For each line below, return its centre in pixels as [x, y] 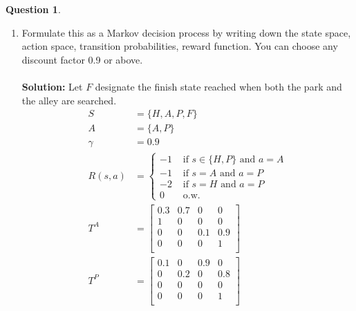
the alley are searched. [69, 100]
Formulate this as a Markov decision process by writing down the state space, [186, 32]
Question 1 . [33, 9]
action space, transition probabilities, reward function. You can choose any [180, 46]
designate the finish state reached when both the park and [218, 86]
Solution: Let [52, 86]
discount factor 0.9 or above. [82, 59]
